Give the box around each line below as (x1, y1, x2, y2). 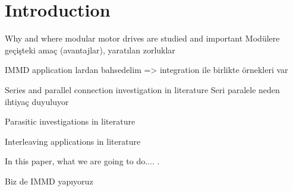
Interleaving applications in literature (5, 135, 141, 147)
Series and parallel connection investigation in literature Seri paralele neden (5, 83, 280, 95)
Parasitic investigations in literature (5, 115, 136, 128)
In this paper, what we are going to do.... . (5, 155, 160, 167)
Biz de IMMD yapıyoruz (5, 174, 93, 187)
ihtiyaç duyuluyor (5, 95, 69, 107)
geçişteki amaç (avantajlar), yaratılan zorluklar (5, 43, 175, 56)
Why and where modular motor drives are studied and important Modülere (5, 32, 280, 44)
